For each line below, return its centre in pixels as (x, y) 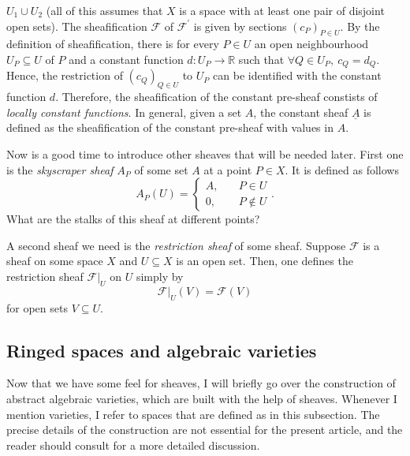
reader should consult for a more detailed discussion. (133, 445)
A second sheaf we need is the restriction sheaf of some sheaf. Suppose (176, 245)
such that (261, 59)
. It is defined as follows (342, 169)
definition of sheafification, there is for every (113, 44)
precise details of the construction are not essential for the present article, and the (205, 430)
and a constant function (126, 59)
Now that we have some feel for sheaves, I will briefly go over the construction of (201, 383)
